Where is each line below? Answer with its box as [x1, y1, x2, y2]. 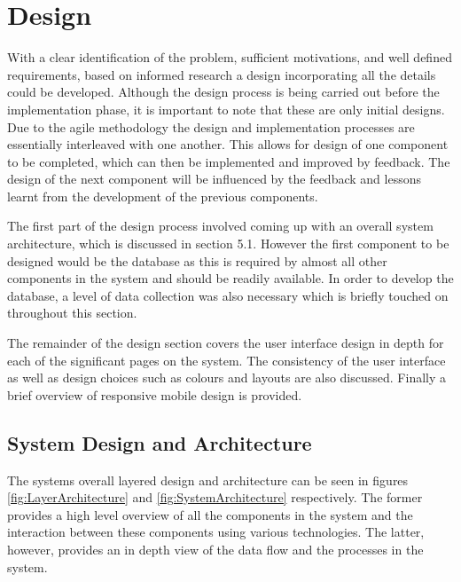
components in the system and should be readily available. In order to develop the [7, 269, 454, 287]
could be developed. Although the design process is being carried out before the [7, 83, 440, 101]
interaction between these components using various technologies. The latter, [7, 523, 425, 541]
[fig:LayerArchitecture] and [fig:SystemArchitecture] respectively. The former [7, 488, 423, 507]
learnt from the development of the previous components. [7, 186, 318, 205]
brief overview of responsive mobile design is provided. [7, 385, 302, 404]
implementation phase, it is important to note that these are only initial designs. [7, 99, 445, 118]
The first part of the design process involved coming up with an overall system [7, 216, 434, 235]
